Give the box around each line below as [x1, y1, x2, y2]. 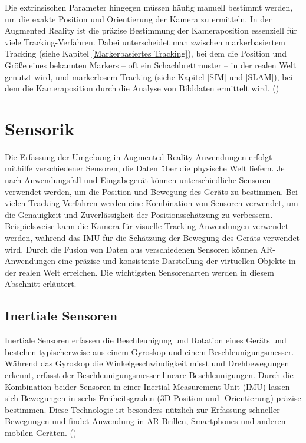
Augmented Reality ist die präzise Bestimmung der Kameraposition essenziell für [5, 24, 298, 37]
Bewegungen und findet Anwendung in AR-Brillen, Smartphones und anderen [5, 415, 286, 427]
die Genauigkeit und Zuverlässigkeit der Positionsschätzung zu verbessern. [5, 208, 273, 220]
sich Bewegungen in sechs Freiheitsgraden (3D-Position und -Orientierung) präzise [5, 392, 301, 404]
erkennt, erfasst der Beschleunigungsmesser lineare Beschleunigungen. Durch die [5, 368, 294, 381]
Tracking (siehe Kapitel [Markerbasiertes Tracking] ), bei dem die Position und [5, 47, 287, 59]
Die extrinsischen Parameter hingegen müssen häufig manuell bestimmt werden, [5, 1, 293, 13]
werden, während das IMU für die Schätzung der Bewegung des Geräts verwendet [5, 232, 300, 244]
